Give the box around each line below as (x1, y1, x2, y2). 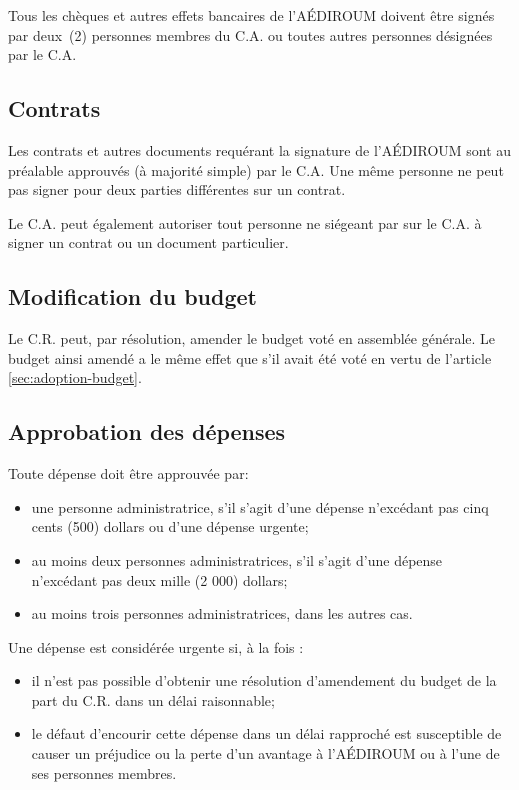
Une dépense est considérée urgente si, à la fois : (8, 636, 304, 657)
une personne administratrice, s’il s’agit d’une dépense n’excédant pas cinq (31, 496, 489, 517)
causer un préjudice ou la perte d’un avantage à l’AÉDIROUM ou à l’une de (31, 743, 500, 764)
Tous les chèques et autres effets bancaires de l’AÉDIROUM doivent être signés (8, 5, 495, 25)
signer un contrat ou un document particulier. (8, 232, 289, 253)
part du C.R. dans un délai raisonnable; (31, 689, 275, 710)
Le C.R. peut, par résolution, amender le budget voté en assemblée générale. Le (8, 328, 496, 349)
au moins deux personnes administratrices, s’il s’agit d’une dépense (31, 549, 443, 570)
